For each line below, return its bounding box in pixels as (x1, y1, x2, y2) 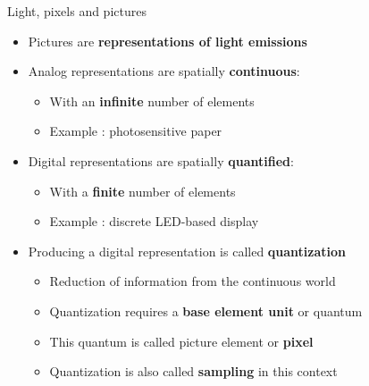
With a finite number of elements (49, 181, 236, 200)
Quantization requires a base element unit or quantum (49, 301, 363, 320)
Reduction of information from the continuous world (49, 272, 336, 290)
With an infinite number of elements (49, 91, 255, 110)
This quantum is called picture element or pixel (49, 331, 314, 350)
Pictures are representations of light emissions (28, 31, 307, 50)
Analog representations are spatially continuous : (28, 62, 300, 80)
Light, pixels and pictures (7, 2, 147, 20)
